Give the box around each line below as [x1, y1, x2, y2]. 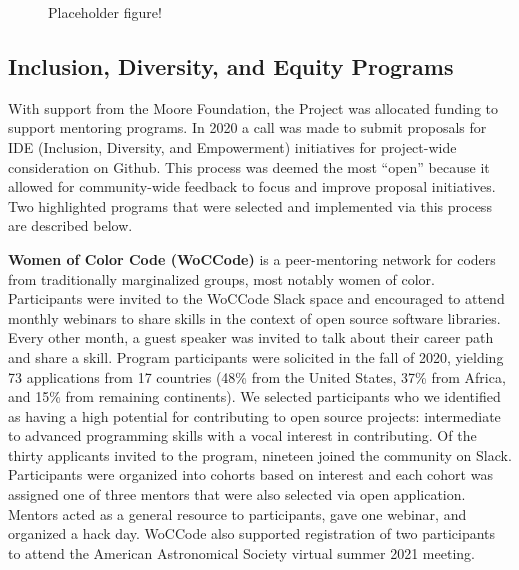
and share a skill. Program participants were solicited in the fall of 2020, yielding [8, 346, 504, 367]
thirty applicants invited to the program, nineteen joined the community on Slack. [8, 444, 512, 465]
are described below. [8, 215, 133, 236]
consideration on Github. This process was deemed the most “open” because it [8, 156, 490, 177]
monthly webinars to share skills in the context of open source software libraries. [8, 307, 501, 328]
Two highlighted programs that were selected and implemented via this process [8, 195, 492, 216]
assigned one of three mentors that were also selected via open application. [8, 484, 466, 505]
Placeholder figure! [48, 2, 162, 22]
